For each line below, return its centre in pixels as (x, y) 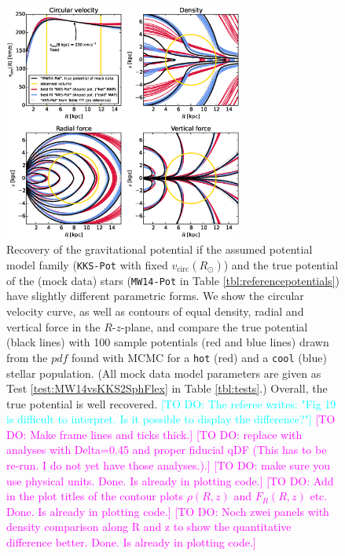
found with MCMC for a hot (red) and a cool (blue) (199, 357)
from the (27, 357)
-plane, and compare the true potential (214, 326)
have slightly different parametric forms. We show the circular (155, 296)
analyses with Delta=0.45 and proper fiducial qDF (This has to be (167, 450)
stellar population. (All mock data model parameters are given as (164, 373)
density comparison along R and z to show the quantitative (149, 527)
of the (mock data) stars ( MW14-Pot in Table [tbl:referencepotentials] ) (173, 280)
